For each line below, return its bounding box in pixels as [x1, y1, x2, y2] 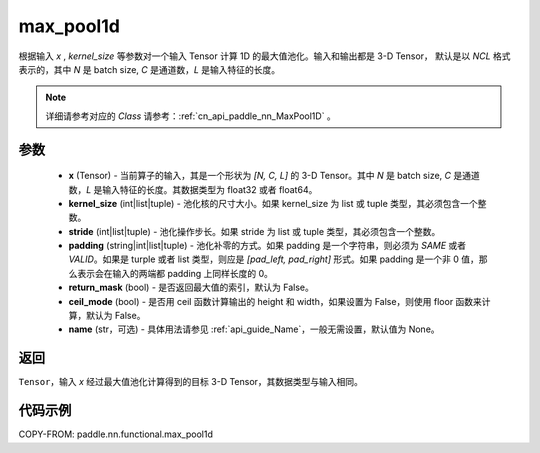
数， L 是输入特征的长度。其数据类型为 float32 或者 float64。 [68, 183, 318, 195]
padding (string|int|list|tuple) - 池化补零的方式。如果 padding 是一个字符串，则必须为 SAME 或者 [68, 240, 467, 252]
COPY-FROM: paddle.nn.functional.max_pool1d [18, 428, 214, 440]
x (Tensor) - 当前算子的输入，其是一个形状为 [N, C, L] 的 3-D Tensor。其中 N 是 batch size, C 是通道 [68, 170, 480, 182]
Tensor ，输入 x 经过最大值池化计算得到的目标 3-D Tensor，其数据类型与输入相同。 [18, 376, 364, 388]
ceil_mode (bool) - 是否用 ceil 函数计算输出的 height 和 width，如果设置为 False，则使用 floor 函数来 [68, 295, 482, 307]
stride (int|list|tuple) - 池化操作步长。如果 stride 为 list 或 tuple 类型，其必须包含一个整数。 [68, 225, 441, 237]
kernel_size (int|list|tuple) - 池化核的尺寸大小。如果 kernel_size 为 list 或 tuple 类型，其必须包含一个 [68, 197, 479, 209]
